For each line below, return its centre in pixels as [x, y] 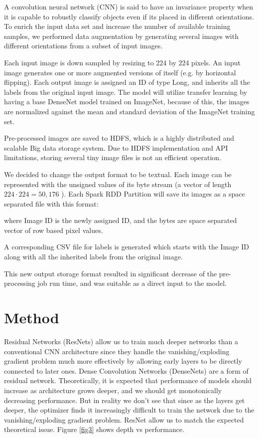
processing [20, 283]
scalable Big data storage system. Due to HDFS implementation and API [116, 147]
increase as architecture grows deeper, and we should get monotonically [113, 390]
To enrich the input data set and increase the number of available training [117, 26]
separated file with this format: [51, 203]
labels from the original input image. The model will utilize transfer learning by [126, 92]
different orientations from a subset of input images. [83, 46]
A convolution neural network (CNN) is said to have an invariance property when [129, 6]
